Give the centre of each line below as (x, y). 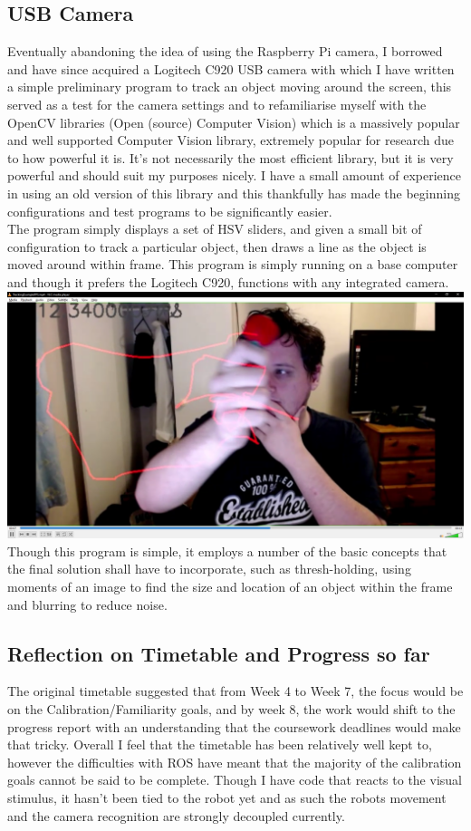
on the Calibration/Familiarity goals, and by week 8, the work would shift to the (231, 708)
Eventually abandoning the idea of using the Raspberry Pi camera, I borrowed (225, 51)
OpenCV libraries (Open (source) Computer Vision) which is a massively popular (234, 122)
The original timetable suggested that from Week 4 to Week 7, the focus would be (235, 691)
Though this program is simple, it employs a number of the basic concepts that (227, 551)
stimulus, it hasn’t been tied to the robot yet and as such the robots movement (227, 797)
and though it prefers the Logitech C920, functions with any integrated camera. (228, 281)
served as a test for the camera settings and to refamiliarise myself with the (217, 104)
